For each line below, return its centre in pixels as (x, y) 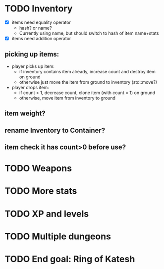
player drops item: (30, 87)
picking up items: (32, 54)
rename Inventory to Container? (55, 130)
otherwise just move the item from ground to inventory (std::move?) (88, 82)
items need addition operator (41, 38)
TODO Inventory (39, 9)
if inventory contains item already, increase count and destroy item (87, 71)
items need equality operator (41, 22)
